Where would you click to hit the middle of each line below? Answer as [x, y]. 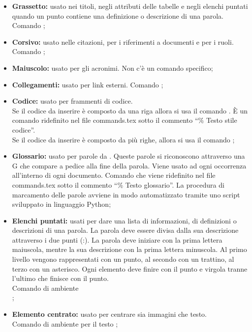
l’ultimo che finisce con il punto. [60, 278]
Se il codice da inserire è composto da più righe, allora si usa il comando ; [123, 139]
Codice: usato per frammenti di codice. [72, 101]
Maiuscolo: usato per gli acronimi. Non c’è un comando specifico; [112, 68]
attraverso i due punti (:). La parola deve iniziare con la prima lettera [117, 239]
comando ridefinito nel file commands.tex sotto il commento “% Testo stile [125, 120]
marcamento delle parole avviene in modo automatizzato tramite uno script [126, 194]
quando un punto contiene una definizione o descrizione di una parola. [118, 15]
